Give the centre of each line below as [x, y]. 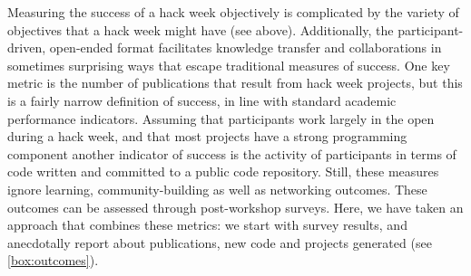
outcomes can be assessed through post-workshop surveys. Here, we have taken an [235, 207]
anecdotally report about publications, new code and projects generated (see [220, 242]
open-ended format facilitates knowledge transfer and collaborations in [245, 48]
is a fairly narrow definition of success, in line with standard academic [202, 100]
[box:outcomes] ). [53, 260]
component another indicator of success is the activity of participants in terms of [232, 153]
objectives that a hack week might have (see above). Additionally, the [201, 29]
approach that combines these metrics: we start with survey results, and [207, 225]
